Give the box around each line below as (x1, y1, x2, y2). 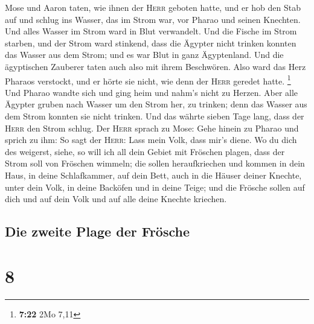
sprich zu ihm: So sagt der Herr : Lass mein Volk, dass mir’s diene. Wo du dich (5, 133, 297, 146)
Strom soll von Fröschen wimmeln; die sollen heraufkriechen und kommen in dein (5, 157, 305, 170)
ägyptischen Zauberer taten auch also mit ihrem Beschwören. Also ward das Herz (5, 60, 306, 72)
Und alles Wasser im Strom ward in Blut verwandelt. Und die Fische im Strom (5, 25, 297, 37)
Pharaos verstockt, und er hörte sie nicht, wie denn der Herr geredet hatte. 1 (5, 72, 291, 87)
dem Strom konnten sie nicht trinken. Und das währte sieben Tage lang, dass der (5, 110, 304, 122)
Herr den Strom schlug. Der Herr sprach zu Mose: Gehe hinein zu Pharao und (5, 121, 299, 134)
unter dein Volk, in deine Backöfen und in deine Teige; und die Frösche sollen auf (5, 180, 305, 193)
